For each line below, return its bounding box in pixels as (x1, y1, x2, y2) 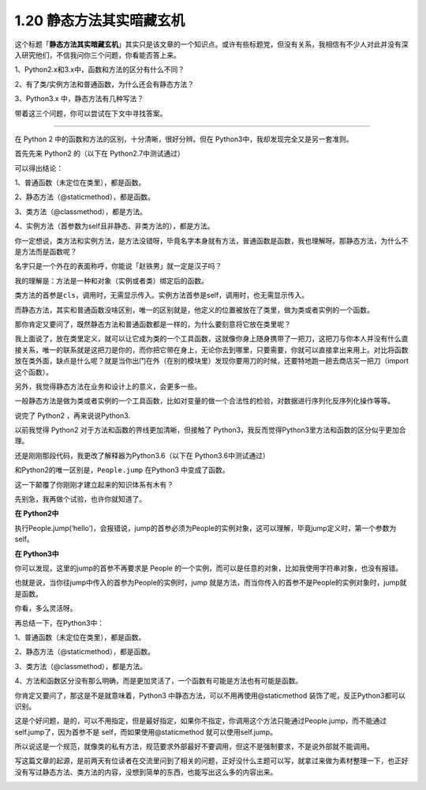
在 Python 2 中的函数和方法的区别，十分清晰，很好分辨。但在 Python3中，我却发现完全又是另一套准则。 (14, 134, 354, 144)
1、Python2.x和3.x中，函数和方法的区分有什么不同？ (14, 65, 185, 74)
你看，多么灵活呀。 (14, 604, 77, 613)
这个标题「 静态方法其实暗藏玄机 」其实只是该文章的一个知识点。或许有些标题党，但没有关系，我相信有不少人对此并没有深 (14, 39, 409, 49)
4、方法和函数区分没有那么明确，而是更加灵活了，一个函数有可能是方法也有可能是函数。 (14, 676, 303, 686)
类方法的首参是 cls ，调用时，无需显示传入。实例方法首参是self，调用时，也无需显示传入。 (14, 291, 309, 300)
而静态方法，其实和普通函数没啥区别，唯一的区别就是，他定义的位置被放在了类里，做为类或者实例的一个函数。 (14, 305, 374, 314)
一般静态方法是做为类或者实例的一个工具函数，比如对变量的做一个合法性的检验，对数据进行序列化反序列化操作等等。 (14, 396, 394, 406)
